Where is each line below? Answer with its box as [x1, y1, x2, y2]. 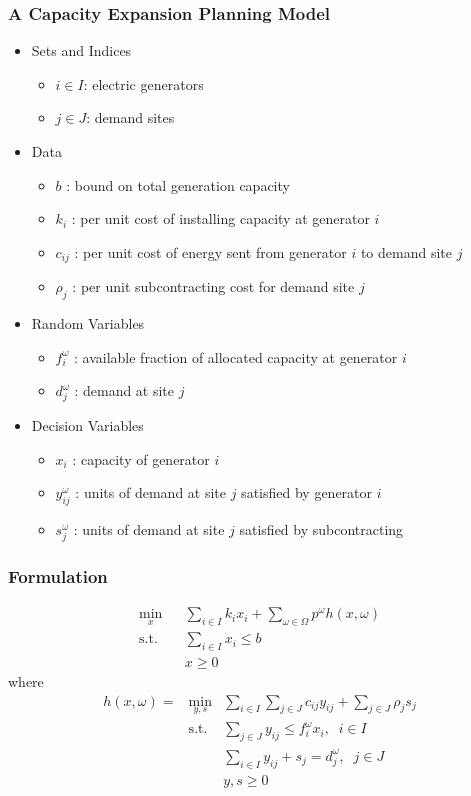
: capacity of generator [72, 448, 210, 469]
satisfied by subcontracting [239, 518, 404, 539]
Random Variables [31, 313, 145, 334]
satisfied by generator [241, 482, 373, 503]
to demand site [360, 241, 452, 262]
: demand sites [86, 107, 175, 128]
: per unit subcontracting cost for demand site [72, 276, 355, 297]
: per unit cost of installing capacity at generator [71, 208, 370, 229]
